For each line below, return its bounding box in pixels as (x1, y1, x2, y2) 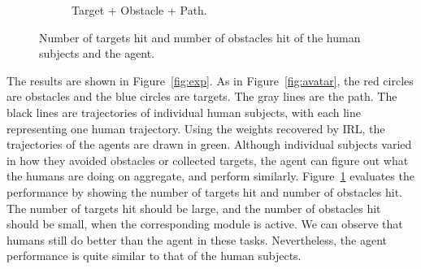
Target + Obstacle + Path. (72, 2, 207, 18)
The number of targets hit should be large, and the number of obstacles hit (7, 199, 381, 216)
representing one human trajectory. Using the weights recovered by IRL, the (7, 119, 385, 137)
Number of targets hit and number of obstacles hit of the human (39, 28, 361, 46)
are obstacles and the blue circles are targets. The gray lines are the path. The (7, 88, 397, 105)
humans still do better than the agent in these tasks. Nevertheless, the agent (7, 231, 388, 248)
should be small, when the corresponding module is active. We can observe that (7, 215, 403, 232)
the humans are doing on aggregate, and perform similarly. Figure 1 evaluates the (7, 167, 414, 184)
